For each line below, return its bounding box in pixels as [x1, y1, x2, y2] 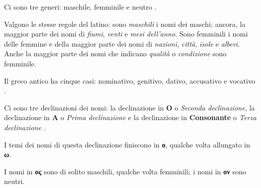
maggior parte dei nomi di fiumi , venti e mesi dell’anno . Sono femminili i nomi [4, 28, 248, 39]
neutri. [4, 176, 25, 186]
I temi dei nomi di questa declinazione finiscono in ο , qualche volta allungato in [4, 139, 250, 149]
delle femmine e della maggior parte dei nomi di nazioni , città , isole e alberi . [4, 38, 240, 49]
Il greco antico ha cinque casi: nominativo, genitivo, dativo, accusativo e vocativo [4, 75, 255, 86]
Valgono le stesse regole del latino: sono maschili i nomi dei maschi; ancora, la [4, 18, 246, 29]
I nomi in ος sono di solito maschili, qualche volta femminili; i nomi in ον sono [4, 166, 246, 176]
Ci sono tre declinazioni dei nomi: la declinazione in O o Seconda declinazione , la [4, 102, 255, 112]
